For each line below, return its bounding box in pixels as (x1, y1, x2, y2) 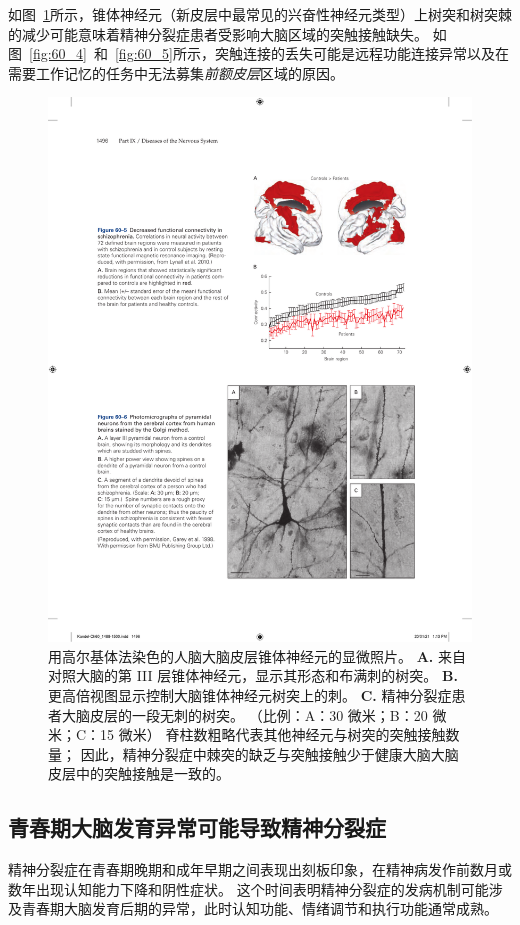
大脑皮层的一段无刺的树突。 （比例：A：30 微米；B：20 (61, 704, 428, 725)
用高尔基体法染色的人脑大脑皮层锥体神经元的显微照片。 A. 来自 (48, 645, 466, 666)
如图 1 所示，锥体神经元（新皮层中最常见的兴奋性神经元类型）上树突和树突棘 (8, 4, 512, 24)
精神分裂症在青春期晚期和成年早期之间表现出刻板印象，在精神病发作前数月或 (8, 859, 512, 880)
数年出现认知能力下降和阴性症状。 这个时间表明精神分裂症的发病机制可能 (8, 878, 489, 899)
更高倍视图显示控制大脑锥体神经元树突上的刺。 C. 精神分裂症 (48, 684, 452, 705)
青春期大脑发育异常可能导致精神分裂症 (8, 812, 386, 843)
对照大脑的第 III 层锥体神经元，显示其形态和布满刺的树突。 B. (48, 665, 458, 686)
